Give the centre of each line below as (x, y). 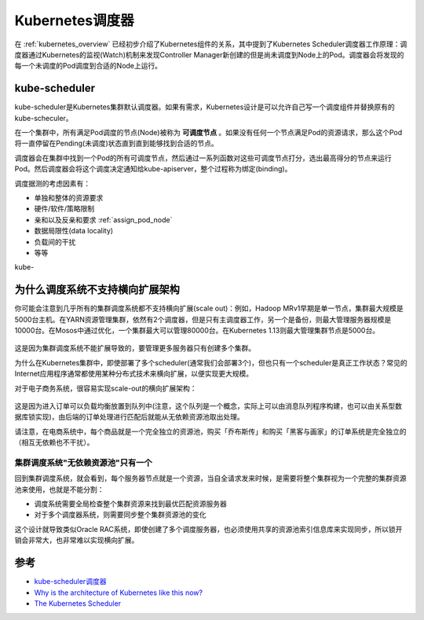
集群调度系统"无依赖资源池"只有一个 (83, 462)
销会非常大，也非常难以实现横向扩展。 (77, 540)
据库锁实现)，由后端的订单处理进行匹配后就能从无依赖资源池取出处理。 (130, 417)
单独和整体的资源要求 (69, 197)
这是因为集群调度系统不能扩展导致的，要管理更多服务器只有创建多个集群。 (135, 348)
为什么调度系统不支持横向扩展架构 (97, 290)
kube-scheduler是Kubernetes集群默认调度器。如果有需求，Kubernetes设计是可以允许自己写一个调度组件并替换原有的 (205, 107)
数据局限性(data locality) (74, 231)
